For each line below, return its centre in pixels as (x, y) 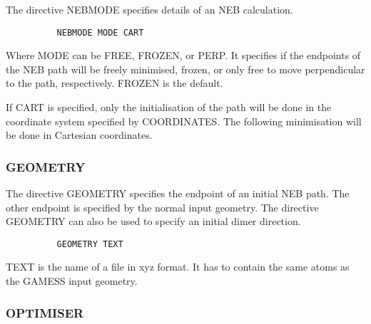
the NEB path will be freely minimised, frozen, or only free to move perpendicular (185, 69)
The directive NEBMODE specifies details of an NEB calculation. (149, 9)
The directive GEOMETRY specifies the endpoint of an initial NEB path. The (178, 193)
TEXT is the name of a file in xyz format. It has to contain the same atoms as (178, 267)
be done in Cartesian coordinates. (79, 135)
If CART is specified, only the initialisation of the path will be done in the (169, 107)
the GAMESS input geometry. (72, 281)
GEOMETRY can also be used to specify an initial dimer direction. (153, 221)
